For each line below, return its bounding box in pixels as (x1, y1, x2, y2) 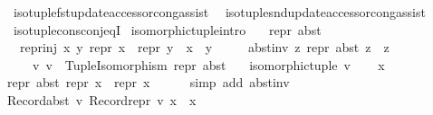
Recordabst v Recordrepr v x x (6, 90, 197, 109)
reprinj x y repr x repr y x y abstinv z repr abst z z (19, 38, 390, 57)
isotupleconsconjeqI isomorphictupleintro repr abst (13, 20, 322, 39)
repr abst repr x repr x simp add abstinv (6, 73, 290, 92)
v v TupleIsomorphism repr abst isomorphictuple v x (32, 55, 385, 74)
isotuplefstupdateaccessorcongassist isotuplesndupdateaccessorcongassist (13, 3, 426, 21)
